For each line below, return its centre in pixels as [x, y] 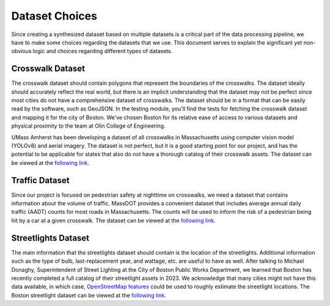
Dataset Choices [54, 16]
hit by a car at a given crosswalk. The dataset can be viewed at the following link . [114, 220]
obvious [21, 51]
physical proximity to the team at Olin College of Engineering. [88, 126]
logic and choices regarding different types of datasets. [103, 51]
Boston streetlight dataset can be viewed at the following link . [89, 295]
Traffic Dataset [40, 180]
